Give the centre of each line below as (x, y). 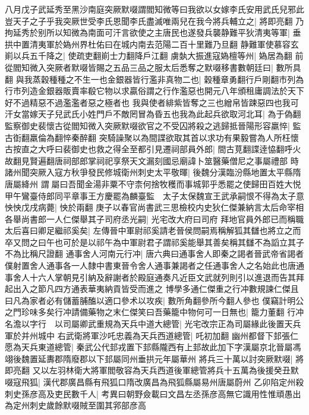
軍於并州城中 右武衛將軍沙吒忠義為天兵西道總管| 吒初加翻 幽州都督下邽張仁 (152, 335)
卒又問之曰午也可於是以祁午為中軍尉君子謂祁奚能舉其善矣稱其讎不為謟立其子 (154, 242)
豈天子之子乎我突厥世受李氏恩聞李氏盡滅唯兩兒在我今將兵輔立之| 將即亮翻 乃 (154, 21)
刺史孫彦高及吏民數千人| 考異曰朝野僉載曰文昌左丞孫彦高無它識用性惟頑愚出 (153, 393)
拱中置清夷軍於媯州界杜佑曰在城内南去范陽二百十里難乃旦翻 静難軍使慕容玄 (152, 44)
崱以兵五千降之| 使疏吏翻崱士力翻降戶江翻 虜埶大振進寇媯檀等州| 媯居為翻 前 (154, 56)
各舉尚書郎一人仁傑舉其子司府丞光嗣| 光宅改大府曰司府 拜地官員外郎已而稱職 (154, 218)
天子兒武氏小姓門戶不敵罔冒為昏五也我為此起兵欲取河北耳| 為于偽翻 (169, 114)
